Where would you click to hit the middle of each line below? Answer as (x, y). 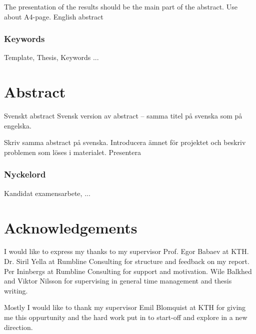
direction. (18, 327)
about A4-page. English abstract (54, 16)
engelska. (18, 125)
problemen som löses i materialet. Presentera (73, 152)
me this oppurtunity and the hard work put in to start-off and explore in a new (126, 317)
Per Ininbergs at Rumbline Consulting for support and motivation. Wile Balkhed (128, 271)
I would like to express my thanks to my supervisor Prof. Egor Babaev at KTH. (126, 251)
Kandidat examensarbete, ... (47, 193)
